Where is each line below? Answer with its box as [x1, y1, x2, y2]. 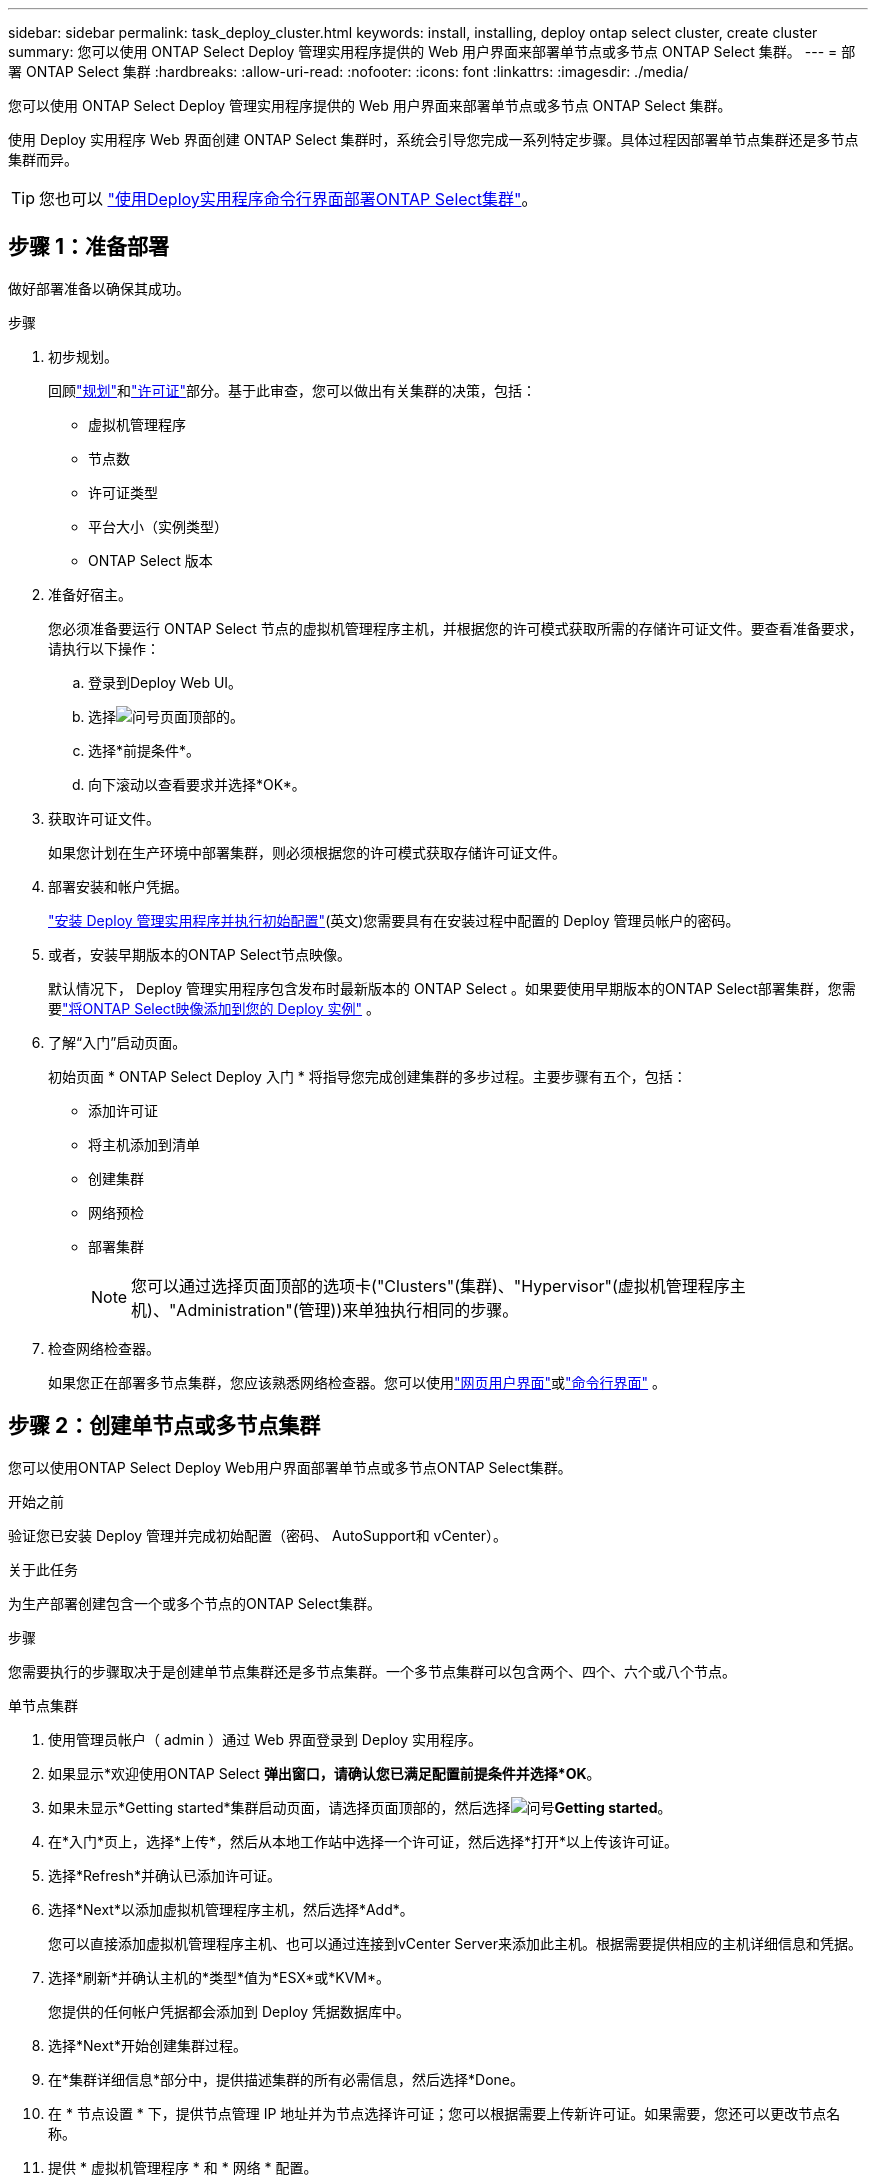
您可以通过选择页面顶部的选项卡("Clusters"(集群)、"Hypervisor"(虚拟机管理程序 [131, 1275, 730, 1296]
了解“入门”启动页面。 [48, 1033, 187, 1051]
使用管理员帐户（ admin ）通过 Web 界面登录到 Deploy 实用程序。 [48, 1730, 483, 1748]
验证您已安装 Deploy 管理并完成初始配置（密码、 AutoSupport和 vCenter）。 [8, 1526, 508, 1544]
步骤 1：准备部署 [8, 234, 170, 260]
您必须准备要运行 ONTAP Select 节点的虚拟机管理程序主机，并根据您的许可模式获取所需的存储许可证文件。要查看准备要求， [48, 619, 863, 637]
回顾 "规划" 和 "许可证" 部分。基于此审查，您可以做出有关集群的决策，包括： [48, 381, 537, 399]
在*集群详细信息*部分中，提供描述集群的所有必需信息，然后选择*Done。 [48, 2070, 524, 2088]
